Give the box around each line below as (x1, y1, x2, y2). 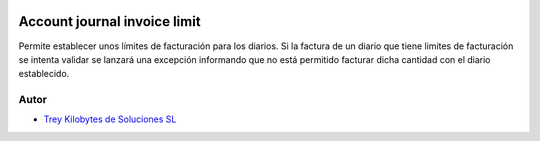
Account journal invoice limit (18, 13, 201, 30)
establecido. (18, 68, 70, 80)
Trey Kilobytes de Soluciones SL (43, 113, 177, 125)
